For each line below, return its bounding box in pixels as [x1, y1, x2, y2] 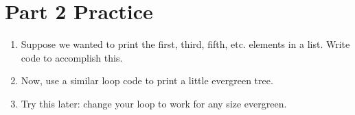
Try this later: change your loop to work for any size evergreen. [21, 96, 287, 110]
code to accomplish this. [21, 50, 123, 64]
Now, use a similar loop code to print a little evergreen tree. [21, 73, 273, 88]
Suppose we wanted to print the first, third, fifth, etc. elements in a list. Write [21, 37, 350, 51]
